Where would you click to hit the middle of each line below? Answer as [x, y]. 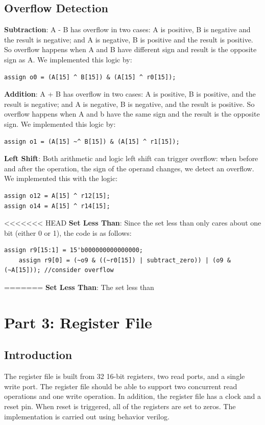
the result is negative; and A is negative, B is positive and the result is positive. [129, 39]
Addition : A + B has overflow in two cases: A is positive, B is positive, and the [130, 94]
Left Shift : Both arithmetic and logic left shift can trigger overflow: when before [131, 158]
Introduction [38, 355]
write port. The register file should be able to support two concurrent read [121, 386]
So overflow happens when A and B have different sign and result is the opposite [130, 49]
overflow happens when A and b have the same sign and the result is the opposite [132, 114]
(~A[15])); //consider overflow [59, 270]
